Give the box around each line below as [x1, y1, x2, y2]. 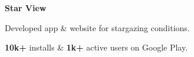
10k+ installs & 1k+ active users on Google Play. [5, 41, 188, 53]
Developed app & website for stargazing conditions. [5, 21, 190, 33]
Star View [5, 2, 46, 14]
